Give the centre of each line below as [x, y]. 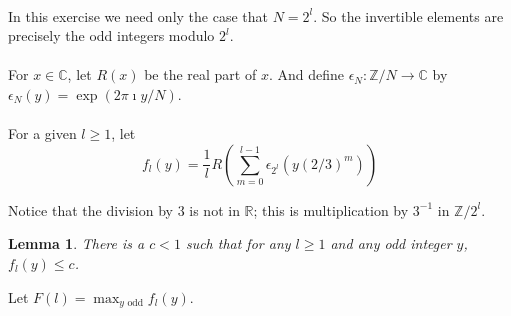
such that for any [238, 243]
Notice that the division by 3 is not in [124, 209]
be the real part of [200, 74]
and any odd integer [391, 243]
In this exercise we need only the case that [138, 15]
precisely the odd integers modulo [111, 35]
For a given [42, 133]
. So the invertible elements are [408, 15]
